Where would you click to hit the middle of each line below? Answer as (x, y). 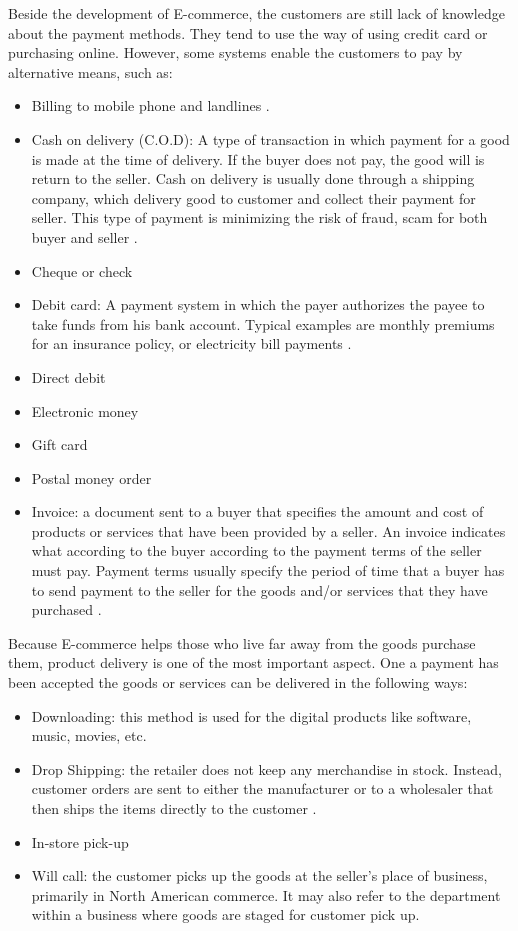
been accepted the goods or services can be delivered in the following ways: (238, 682)
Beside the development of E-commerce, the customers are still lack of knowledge (256, 13)
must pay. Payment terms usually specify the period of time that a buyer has (268, 570)
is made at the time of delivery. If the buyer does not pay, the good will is (258, 158)
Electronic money (85, 410)
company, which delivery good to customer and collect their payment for (253, 197)
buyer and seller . (84, 236)
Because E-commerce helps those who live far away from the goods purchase (242, 642)
